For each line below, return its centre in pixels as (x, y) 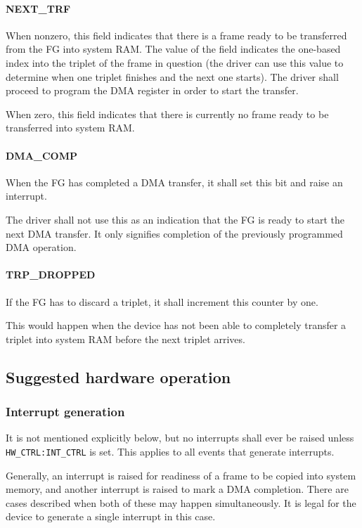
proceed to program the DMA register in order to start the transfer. (152, 90)
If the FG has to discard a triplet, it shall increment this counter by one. (162, 301)
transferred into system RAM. (70, 128)
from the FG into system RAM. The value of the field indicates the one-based (173, 49)
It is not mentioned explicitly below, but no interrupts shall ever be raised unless (180, 438)
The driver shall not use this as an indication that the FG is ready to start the (175, 219)
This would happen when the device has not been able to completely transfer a (176, 325)
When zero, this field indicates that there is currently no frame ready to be (167, 114)
